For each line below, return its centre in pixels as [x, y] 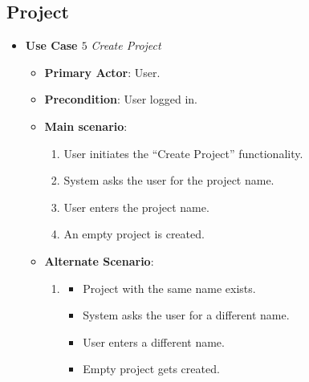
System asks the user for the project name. [169, 180]
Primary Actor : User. [102, 72]
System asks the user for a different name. [186, 315]
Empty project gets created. [151, 369]
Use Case [51, 45]
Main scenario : [86, 126]
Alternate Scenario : [99, 260]
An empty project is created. [134, 234]
